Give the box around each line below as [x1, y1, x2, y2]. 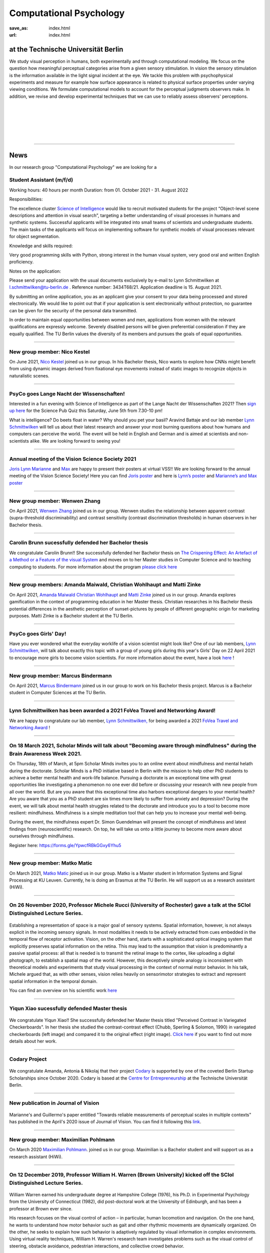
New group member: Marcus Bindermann [9, 672, 112, 679]
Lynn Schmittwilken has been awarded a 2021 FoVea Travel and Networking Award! [9, 707, 216, 714]
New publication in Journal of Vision [9, 1099, 99, 1106]
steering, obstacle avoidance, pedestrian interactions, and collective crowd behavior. [9, 1243, 184, 1249]
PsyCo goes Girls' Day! [9, 630, 66, 637]
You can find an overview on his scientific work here [9, 987, 117, 993]
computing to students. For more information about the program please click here [9, 564, 177, 570]
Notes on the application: [9, 268, 61, 274]
